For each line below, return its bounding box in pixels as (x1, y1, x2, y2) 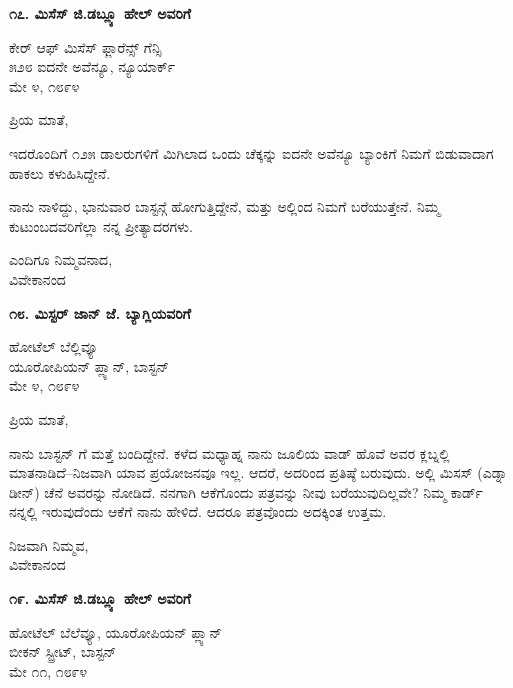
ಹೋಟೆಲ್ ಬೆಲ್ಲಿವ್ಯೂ (9, 336, 98, 357)
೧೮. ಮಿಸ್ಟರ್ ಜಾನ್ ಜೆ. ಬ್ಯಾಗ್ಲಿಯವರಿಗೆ (9, 302, 191, 323)
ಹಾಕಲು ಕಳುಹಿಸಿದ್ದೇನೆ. (9, 162, 111, 183)
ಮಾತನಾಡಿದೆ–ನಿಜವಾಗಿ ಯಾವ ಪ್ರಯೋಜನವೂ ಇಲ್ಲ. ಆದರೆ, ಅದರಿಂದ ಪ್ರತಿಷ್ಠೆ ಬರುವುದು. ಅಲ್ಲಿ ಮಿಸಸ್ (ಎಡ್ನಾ (9, 462, 508, 483)
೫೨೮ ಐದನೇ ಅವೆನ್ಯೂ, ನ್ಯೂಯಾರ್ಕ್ (9, 56, 175, 77)
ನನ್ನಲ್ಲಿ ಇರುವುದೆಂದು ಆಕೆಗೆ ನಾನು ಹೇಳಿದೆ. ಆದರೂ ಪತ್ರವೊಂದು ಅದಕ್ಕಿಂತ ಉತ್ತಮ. (9, 501, 387, 522)
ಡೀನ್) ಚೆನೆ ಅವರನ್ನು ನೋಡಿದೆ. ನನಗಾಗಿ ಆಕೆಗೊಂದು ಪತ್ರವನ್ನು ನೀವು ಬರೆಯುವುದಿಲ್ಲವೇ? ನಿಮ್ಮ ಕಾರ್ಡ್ (9, 481, 483, 502)
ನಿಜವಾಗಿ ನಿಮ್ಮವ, (9, 534, 89, 555)
